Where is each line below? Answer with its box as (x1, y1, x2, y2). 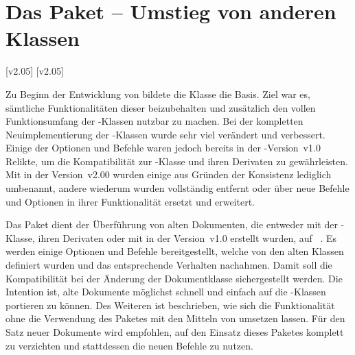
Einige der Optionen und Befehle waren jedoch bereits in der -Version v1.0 (5, 140, 321, 155)
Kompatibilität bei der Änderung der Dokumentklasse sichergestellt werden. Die (5, 271, 343, 285)
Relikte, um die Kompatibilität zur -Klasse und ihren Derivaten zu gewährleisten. (5, 154, 348, 168)
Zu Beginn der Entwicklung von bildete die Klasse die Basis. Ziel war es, (5, 86, 310, 101)
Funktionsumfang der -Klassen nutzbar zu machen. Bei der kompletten (5, 114, 304, 128)
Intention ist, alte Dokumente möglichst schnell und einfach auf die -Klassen (5, 284, 326, 299)
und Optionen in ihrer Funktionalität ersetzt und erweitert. (5, 194, 255, 208)
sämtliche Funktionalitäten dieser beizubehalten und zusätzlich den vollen (5, 100, 316, 114)
